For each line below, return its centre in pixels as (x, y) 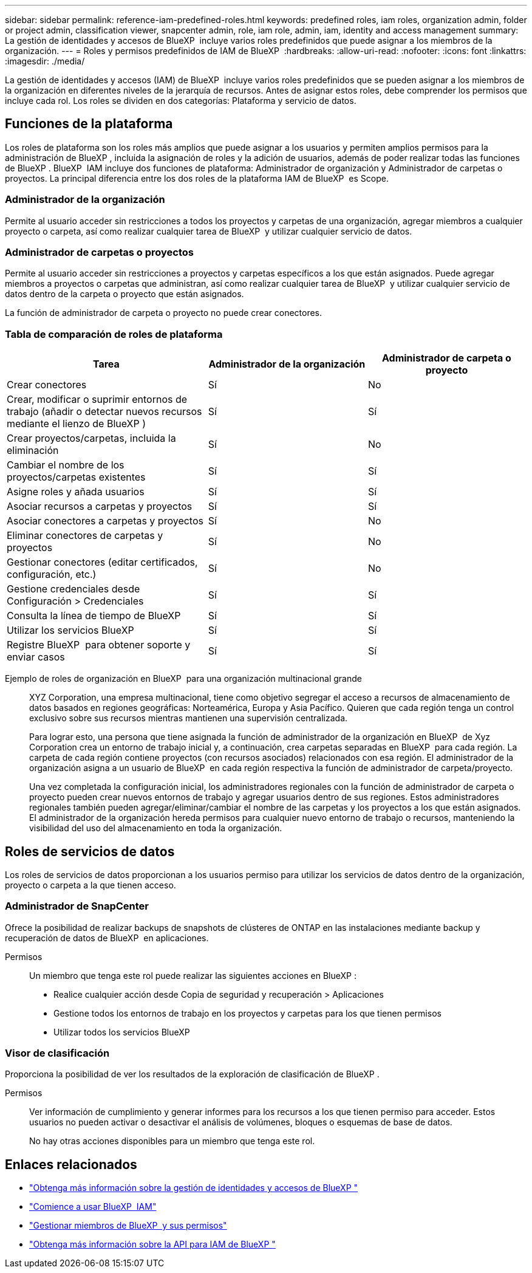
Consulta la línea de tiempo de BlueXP (94, 616)
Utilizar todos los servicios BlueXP (122, 1032)
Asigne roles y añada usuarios (76, 492)
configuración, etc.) (52, 575)
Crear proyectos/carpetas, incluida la (91, 438)
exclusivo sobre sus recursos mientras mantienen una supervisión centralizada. (189, 718)
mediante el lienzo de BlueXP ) (77, 424)
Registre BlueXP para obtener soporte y (99, 645)
